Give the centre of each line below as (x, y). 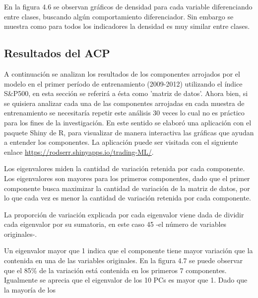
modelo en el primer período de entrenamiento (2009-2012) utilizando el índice (123, 83)
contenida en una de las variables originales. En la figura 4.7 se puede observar (124, 260)
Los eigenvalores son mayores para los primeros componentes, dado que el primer (127, 178)
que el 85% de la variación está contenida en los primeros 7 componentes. (115, 270)
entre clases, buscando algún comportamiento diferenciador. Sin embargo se (119, 16)
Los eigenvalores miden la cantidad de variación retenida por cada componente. (125, 168)
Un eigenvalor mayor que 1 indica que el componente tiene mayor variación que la (129, 250)
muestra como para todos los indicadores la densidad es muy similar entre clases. (127, 26)
